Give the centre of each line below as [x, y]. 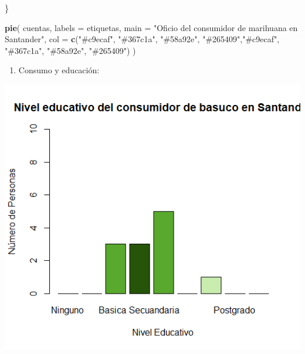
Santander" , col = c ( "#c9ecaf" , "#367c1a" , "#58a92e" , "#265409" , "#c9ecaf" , [142, 39]
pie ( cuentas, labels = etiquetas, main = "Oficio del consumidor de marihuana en [151, 27]
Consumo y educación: [59, 70]
